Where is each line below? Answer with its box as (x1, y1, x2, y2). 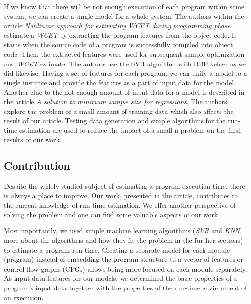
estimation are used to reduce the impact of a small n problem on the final (19, 125, 241, 135)
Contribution (4, 158, 70, 173)
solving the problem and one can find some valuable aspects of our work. (4, 209, 220, 219)
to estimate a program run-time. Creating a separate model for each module (4, 244, 230, 255)
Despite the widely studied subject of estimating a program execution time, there (4, 181, 245, 191)
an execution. (4, 292, 44, 302)
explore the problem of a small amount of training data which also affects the (4, 106, 234, 116)
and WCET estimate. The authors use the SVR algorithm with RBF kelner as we (4, 58, 247, 68)
